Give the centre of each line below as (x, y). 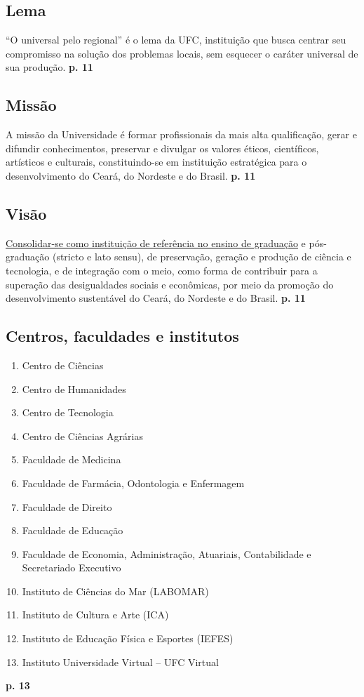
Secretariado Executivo (72, 567)
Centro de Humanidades (74, 389)
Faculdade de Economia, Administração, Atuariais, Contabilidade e (167, 553)
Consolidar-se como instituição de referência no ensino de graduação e (156, 243)
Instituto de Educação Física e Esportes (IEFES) (128, 638)
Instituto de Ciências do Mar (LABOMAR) (115, 591)
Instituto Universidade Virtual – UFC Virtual (120, 662)
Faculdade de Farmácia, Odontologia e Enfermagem (133, 483)
